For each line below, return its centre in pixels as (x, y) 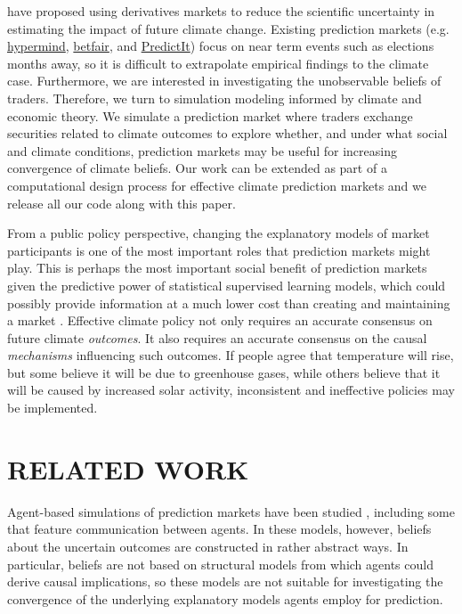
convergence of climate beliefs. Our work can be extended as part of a (197, 168)
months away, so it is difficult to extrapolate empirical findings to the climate (218, 63)
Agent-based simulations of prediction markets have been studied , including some (231, 511)
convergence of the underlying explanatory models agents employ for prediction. (225, 598)
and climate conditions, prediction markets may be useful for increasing (202, 150)
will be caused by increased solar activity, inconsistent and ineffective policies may (231, 390)
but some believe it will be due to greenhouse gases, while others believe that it (224, 372)
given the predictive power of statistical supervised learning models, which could (227, 285)
